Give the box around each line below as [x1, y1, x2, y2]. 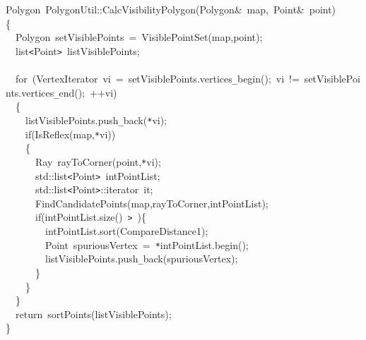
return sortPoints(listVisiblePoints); [15, 306, 172, 321]
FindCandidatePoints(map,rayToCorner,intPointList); [35, 195, 268, 210]
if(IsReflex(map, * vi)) [25, 126, 116, 141]
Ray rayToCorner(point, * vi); [35, 154, 161, 169]
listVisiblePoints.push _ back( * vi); [25, 112, 167, 127]
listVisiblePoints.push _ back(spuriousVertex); [45, 251, 238, 266]
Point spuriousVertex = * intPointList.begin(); [45, 237, 249, 252]
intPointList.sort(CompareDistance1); [45, 224, 208, 238]
